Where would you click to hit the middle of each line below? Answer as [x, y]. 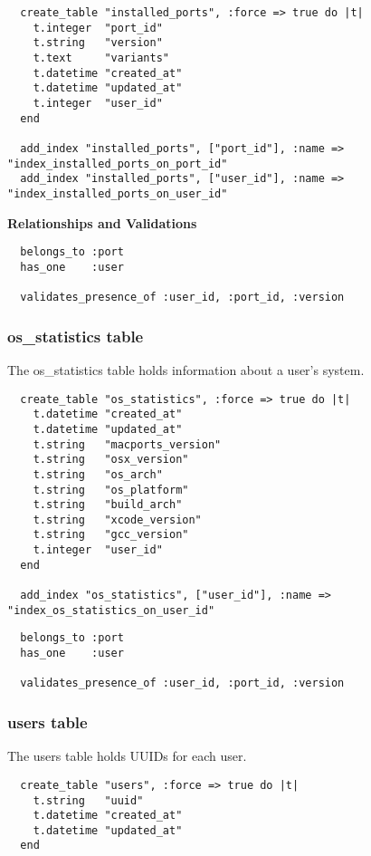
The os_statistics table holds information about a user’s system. [186, 369]
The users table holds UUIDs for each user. [127, 756]
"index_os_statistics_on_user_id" [111, 610]
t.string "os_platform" [111, 490]
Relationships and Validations [102, 222]
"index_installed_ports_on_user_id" [118, 193]
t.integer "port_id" [98, 28]
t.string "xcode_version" [117, 519]
